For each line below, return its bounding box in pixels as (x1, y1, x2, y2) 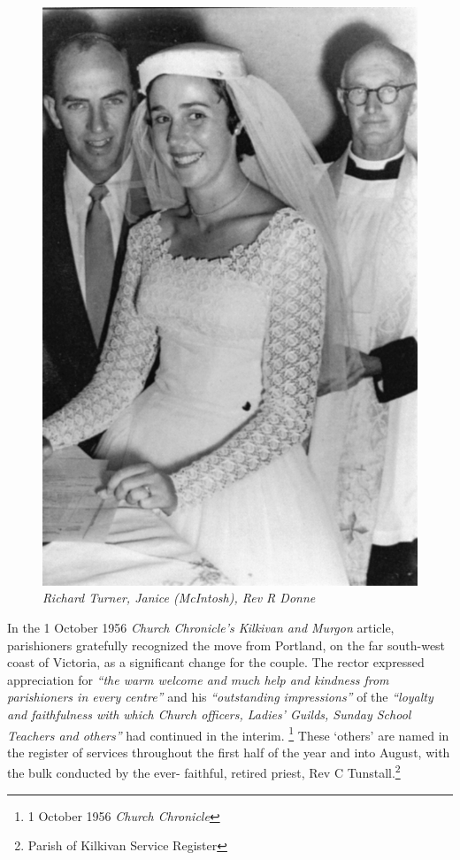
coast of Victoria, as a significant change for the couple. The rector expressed (7, 653, 425, 672)
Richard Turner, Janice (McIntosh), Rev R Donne (42, 588, 316, 607)
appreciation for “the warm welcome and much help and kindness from (7, 670, 389, 688)
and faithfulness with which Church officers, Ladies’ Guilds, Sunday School (7, 705, 411, 724)
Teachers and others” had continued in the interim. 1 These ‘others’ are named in (7, 723, 449, 744)
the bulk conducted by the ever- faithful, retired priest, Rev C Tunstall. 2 (7, 761, 401, 782)
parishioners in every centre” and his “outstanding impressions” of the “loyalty (7, 687, 433, 706)
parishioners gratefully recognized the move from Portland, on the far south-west (7, 635, 446, 654)
